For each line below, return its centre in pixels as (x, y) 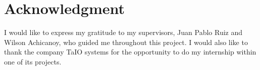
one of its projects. (33, 61)
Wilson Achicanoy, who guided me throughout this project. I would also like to (126, 42)
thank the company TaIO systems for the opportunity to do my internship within (130, 52)
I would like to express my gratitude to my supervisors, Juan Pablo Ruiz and (123, 32)
